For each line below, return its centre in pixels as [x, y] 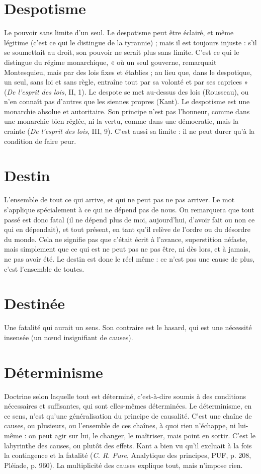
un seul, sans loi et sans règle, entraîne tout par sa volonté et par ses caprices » [126, 82]
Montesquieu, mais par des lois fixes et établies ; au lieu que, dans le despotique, [128, 72]
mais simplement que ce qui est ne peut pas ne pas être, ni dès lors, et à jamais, [127, 249]
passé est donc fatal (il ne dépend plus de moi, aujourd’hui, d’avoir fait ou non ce [129, 219]
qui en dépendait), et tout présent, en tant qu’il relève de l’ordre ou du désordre [127, 229]
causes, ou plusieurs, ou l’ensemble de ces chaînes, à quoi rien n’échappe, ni [120, 425]
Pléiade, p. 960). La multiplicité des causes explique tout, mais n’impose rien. [123, 465]
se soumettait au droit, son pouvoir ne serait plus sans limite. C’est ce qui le [122, 52]
